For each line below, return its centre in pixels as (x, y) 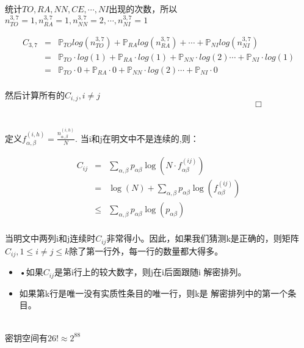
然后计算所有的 (35, 94)
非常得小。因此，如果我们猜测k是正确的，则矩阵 (203, 238)
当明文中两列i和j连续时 (50, 238)
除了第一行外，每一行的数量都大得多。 (146, 250)
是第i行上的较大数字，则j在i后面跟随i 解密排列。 (150, 272)
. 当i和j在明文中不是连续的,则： (137, 138)
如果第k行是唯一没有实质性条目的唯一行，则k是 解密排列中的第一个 (154, 293)
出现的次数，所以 (143, 9)
